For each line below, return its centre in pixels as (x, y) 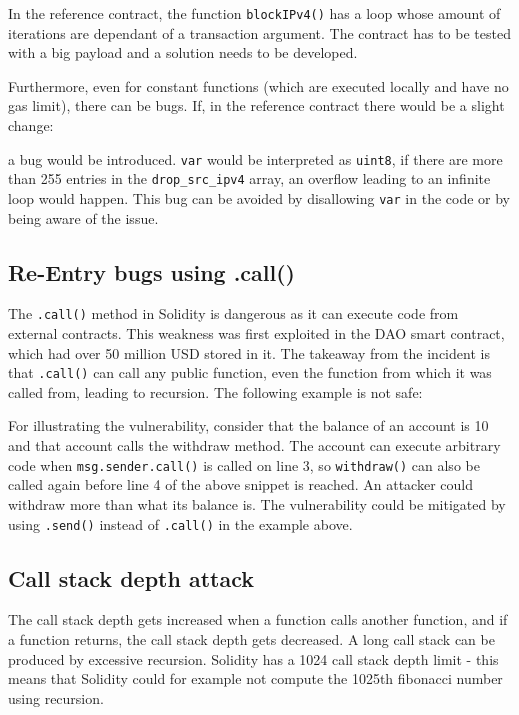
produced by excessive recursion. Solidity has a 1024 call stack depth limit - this (253, 658)
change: (31, 125)
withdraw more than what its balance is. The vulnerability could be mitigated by (257, 503)
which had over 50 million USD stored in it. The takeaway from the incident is (249, 352)
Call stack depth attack (131, 577)
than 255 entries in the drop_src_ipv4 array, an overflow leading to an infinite (249, 178)
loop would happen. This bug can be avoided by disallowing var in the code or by (259, 197)
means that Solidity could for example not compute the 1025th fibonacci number (255, 678)
